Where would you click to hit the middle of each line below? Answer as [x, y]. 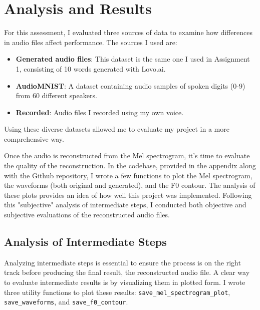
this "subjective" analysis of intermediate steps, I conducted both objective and [125, 205]
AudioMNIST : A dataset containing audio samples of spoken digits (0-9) [131, 85]
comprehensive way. [34, 138]
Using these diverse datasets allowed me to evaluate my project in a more [117, 129]
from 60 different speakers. [56, 95]
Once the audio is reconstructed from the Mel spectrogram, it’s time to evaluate [127, 156]
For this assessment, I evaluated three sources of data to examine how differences [128, 32]
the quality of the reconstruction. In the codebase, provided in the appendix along [130, 166]
